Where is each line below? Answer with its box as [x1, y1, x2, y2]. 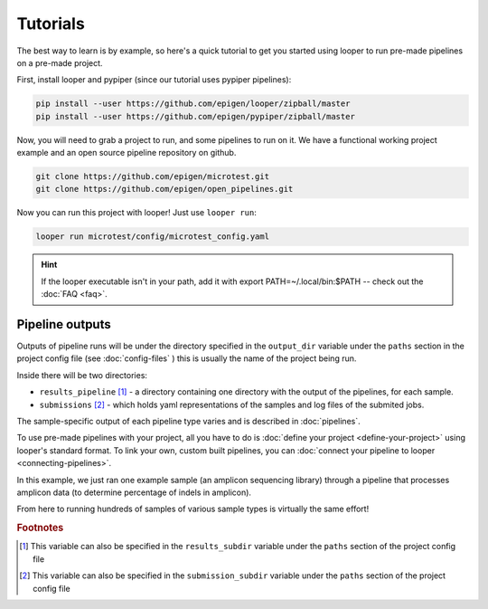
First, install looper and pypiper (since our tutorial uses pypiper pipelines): [16, 74, 292, 85]
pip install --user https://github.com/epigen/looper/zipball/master [35, 99, 351, 109]
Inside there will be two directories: [16, 369, 148, 380]
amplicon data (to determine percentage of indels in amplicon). [16, 487, 252, 498]
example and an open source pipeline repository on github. [16, 147, 237, 158]
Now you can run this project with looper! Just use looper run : [16, 207, 257, 218]
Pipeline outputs [16, 317, 112, 332]
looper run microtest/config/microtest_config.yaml [35, 232, 270, 242]
